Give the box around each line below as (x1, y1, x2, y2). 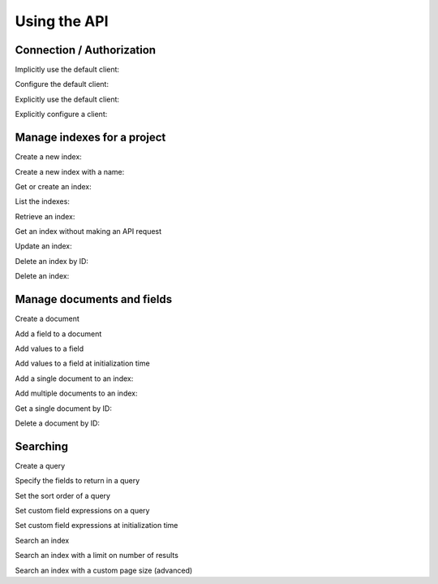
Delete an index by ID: (15, 256, 89, 266)
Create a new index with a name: (15, 167, 125, 176)
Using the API (15, 12, 109, 30)
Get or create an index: (15, 181, 92, 191)
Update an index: (15, 241, 72, 251)
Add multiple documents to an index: (15, 388, 138, 398)
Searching (15, 439, 69, 453)
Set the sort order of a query (15, 491, 111, 500)
